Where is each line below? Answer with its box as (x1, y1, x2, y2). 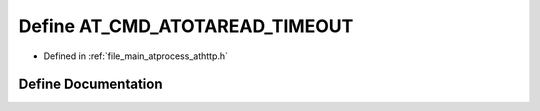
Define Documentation (18, 76, 163, 93)
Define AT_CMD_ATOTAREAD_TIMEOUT (18, 15, 354, 37)
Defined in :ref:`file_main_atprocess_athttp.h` (43, 50, 229, 62)
